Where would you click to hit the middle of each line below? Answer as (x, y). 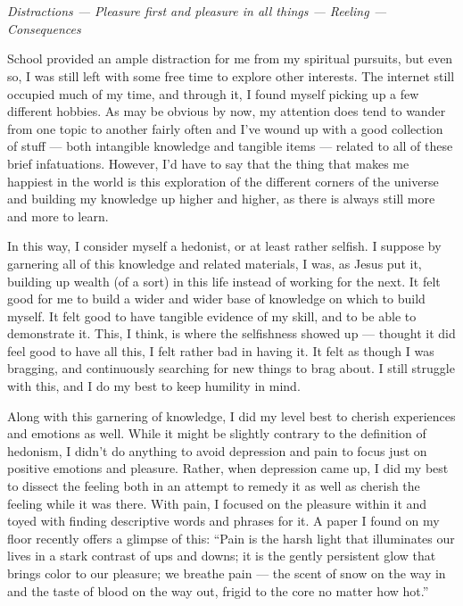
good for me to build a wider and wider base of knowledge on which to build (216, 299)
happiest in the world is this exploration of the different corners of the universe (223, 181)
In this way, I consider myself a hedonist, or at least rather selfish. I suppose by (224, 246)
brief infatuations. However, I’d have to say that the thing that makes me (208, 163)
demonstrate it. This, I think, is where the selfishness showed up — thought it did (231, 333)
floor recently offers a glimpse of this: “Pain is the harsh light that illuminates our (231, 538)
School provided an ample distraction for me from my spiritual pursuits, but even (230, 58)
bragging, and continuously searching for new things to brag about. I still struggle (231, 368)
